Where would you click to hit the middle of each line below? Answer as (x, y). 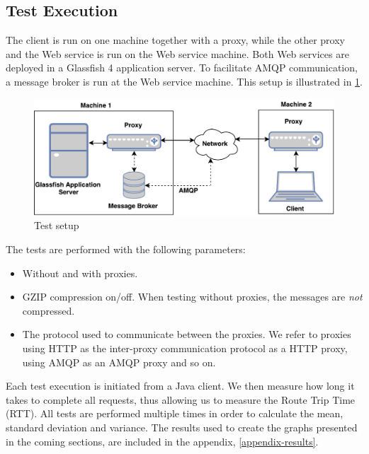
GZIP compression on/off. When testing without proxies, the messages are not (192, 297)
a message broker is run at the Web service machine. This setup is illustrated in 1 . (184, 81)
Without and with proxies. (80, 273)
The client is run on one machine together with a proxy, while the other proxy (175, 40)
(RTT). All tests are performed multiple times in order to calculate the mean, (175, 413)
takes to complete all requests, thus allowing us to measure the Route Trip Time (181, 399)
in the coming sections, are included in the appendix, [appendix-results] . (162, 441)
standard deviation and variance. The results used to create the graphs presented (182, 427)
